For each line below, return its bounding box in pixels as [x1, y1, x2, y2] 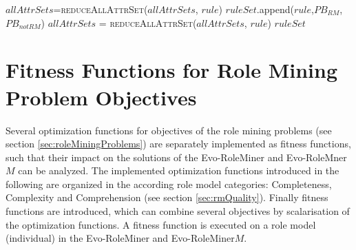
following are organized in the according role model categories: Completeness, [6, 176, 332, 191]
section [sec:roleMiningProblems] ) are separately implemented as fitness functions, [6, 136, 351, 151]
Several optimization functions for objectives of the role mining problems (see [6, 123, 332, 137]
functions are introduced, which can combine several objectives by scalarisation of [6, 204, 350, 218]
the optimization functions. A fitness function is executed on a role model [6, 217, 316, 231]
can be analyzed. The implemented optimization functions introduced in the [18, 163, 339, 178]
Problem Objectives [6, 83, 197, 111]
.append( [256, 2, 294, 16]
